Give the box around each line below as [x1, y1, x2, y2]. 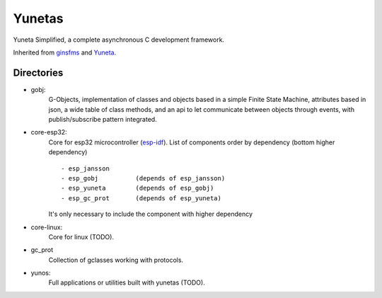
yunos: [30, 269, 51, 277]
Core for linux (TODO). [48, 232, 115, 241]
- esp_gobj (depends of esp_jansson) [61, 174, 226, 182]
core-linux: [30, 223, 63, 231]
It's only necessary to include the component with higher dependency [48, 210, 253, 219]
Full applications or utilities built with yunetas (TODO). [48, 278, 205, 287]
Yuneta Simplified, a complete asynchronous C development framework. [13, 35, 225, 44]
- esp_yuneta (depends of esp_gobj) [61, 184, 214, 193]
